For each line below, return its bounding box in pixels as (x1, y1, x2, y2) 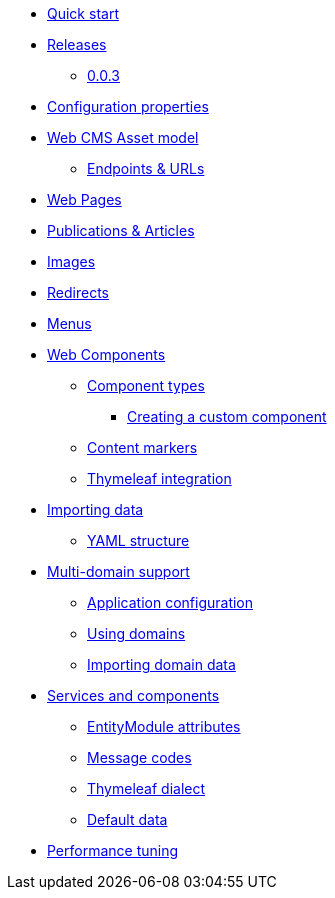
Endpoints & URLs (87, 160, 205, 177)
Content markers (87, 439, 198, 456)
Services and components (47, 687, 220, 704)
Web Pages (47, 191, 122, 208)
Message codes (87, 749, 192, 766)
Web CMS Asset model (47, 129, 199, 146)
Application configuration (87, 594, 254, 611)
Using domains (87, 625, 186, 642)
